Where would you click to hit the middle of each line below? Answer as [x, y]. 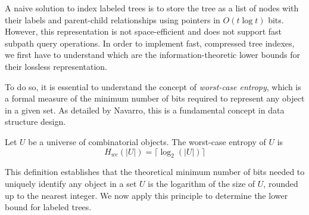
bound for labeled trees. [48, 207]
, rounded [281, 183]
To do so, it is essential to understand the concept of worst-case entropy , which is [153, 86]
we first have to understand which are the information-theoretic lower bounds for [152, 55]
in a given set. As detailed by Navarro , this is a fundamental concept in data [145, 110]
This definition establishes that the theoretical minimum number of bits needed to [155, 172]
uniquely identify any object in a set [71, 183]
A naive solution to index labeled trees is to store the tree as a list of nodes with [152, 8]
